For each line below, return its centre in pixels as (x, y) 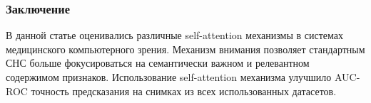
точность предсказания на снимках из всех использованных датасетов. (184, 91)
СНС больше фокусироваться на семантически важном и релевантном (158, 63)
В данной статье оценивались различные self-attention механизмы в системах (174, 35)
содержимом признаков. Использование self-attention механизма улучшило (169, 77)
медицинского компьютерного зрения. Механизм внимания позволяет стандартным (185, 49)
